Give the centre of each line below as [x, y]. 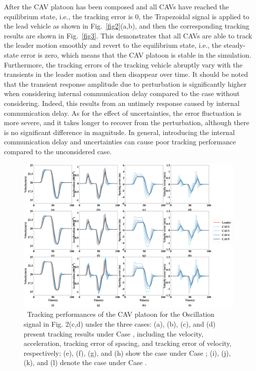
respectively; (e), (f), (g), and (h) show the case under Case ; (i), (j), [127, 353]
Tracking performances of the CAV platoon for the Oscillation [121, 314]
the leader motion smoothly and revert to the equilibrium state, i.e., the [113, 45]
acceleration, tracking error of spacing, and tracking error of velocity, [128, 343]
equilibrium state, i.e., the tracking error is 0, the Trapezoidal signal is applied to [127, 16]
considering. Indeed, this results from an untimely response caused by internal [122, 103]
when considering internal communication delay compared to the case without [122, 93]
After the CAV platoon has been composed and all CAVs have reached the [117, 6]
